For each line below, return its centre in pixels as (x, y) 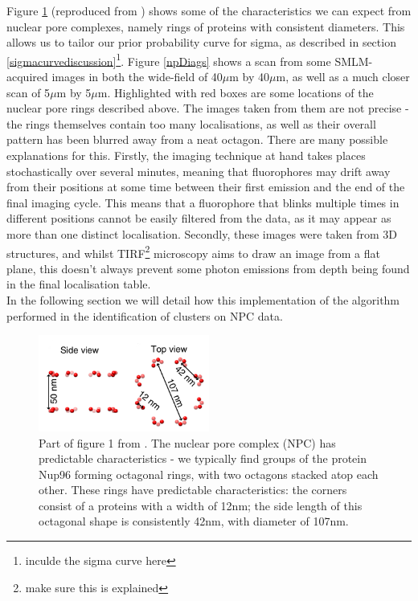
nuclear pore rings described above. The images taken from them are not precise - (208, 108)
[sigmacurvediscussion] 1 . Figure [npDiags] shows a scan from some (169, 59)
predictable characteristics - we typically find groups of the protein (203, 458)
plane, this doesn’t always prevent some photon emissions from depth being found (208, 268)
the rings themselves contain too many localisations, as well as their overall (191, 123)
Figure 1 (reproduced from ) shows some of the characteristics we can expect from (209, 10)
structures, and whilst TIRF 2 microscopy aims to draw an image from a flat (193, 251)
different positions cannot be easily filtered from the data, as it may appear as (199, 218)
